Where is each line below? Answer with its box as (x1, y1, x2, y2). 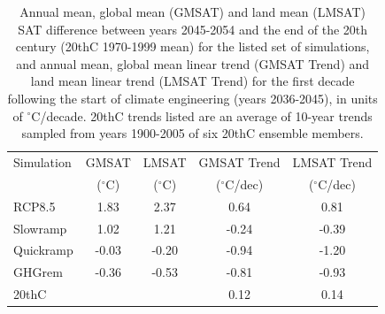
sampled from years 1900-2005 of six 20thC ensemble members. (21, 124, 364, 142)
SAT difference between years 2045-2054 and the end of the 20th (18, 19, 368, 38)
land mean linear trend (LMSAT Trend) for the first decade (30, 72, 355, 90)
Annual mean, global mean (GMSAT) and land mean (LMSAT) (19, 3, 366, 20)
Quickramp (13, 241, 73, 259)
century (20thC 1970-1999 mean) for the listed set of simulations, (15, 37, 370, 56)
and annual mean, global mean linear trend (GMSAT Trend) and (16, 54, 370, 73)
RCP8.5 (13, 196, 56, 215)
